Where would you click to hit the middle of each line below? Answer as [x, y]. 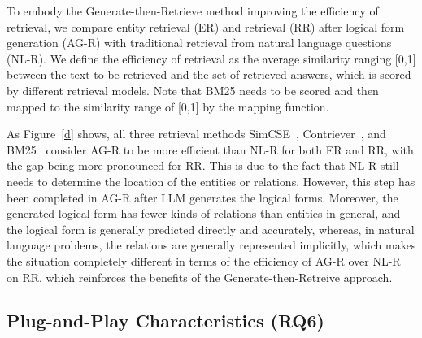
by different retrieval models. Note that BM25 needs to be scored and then [193, 90]
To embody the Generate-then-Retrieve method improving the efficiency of [193, 11]
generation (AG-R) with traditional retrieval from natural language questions [199, 43]
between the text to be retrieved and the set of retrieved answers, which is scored [209, 74]
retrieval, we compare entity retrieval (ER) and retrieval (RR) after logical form [206, 26]
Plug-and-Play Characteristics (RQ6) [165, 321]
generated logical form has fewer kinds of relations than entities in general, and [204, 213]
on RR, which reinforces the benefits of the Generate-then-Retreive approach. [200, 277]
